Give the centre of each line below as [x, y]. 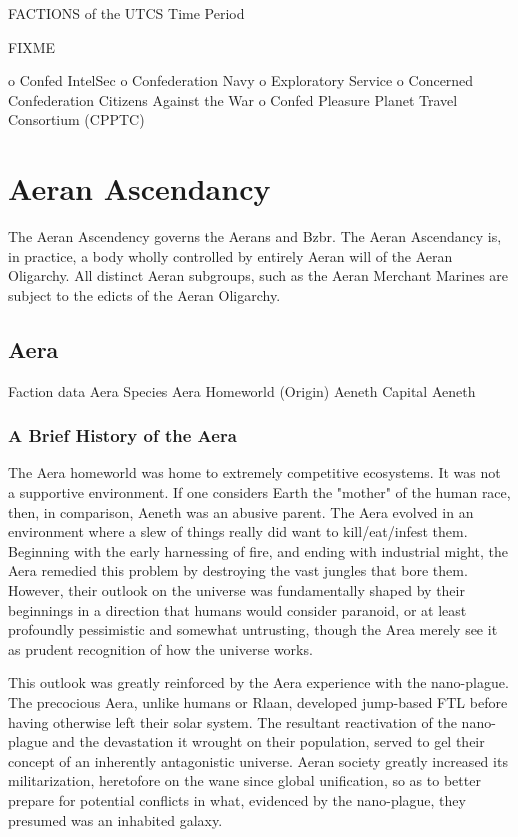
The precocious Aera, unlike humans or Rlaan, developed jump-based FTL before [258, 702]
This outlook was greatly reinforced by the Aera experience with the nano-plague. [258, 682]
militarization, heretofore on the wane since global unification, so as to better [244, 780]
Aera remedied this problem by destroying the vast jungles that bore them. [238, 570]
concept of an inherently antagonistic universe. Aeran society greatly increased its [258, 760]
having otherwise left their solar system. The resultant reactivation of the [232, 721]
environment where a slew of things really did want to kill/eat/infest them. [238, 531]
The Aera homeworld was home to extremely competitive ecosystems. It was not [254, 472]
